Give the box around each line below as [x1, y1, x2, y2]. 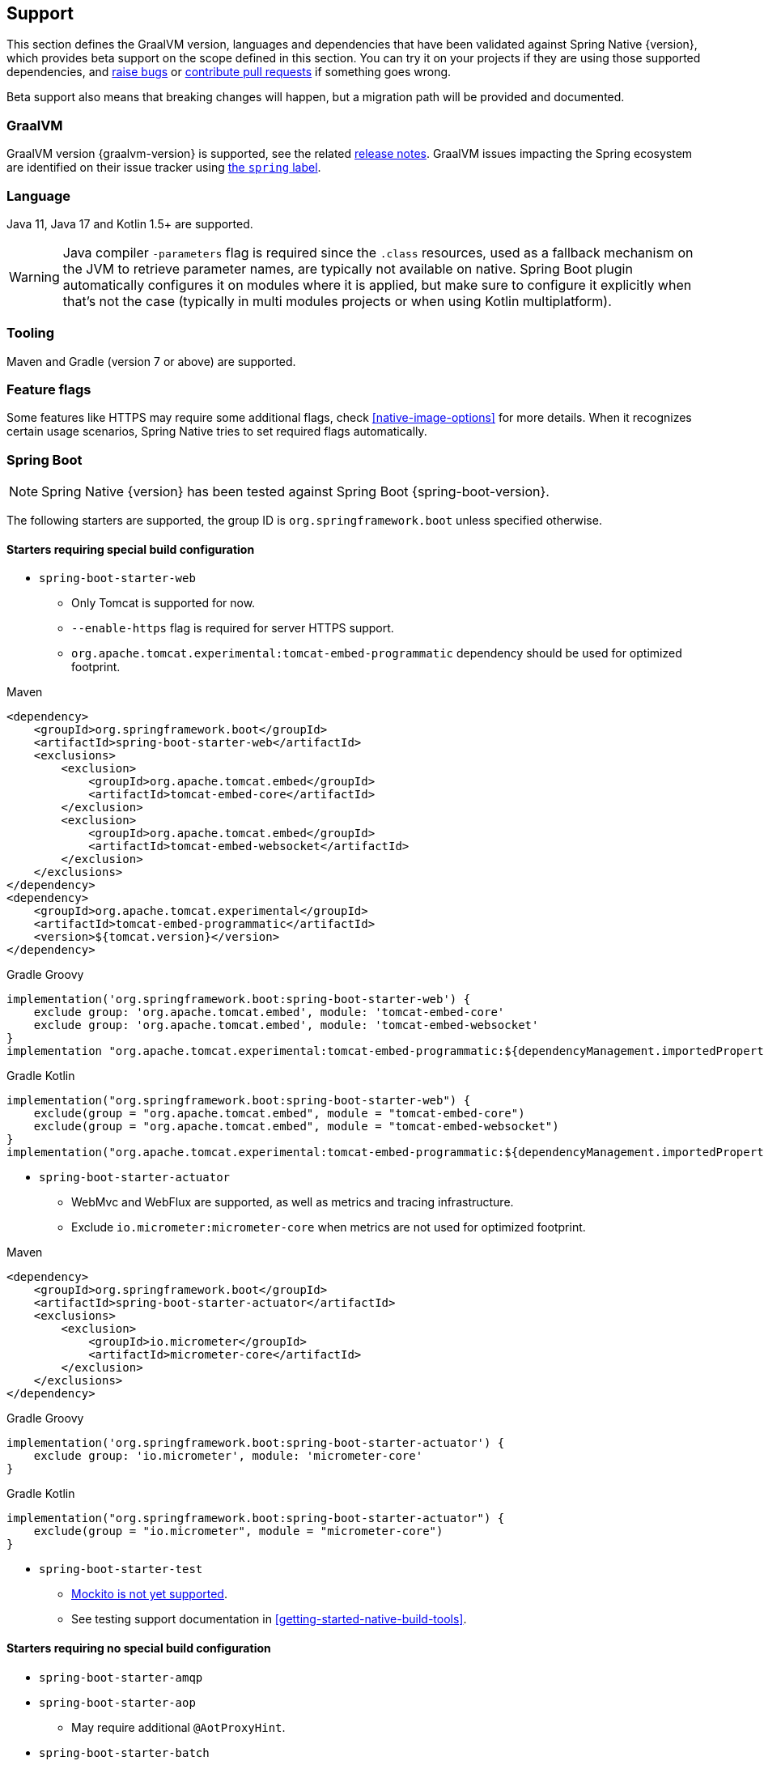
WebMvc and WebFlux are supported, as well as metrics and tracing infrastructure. [71, 1195, 514, 1210]
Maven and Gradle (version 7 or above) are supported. [6, 354, 296, 368]
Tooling [6, 325, 55, 342]
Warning [9, 268, 60, 285]
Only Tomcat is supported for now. [71, 596, 256, 610]
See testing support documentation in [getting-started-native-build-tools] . [71, 1612, 467, 1627]
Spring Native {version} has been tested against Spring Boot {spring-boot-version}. [41, 483, 550, 500]
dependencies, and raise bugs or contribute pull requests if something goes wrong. [6, 65, 452, 79]
